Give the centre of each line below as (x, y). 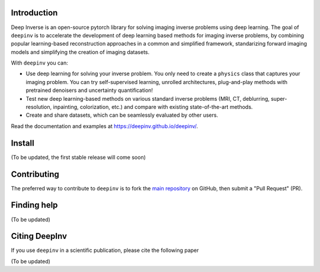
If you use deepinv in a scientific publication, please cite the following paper (105, 250)
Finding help (34, 205)
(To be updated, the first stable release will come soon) (79, 157)
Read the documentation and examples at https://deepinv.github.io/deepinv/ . (105, 126)
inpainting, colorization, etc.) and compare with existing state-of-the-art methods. (153, 107)
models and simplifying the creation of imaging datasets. (80, 52)
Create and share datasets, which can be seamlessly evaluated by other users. (122, 115)
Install (23, 143)
